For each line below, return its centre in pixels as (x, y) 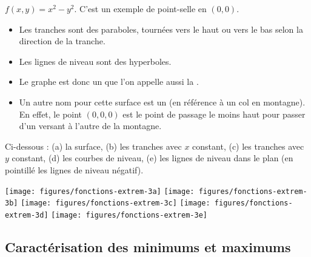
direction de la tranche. (62, 41)
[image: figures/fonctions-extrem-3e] (129, 215)
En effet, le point (51, 114)
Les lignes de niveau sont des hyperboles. (95, 61)
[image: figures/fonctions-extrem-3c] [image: (115, 203)
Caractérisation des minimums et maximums (148, 246)
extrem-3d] (27, 215)
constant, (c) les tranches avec (248, 146)
